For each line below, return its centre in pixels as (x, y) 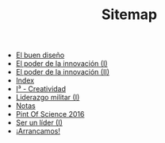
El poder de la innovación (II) (62, 72)
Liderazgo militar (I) (48, 98)
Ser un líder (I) (39, 123)
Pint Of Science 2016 (50, 114)
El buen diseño (40, 55)
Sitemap (129, 15)
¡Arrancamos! (38, 131)
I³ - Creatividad (40, 89)
